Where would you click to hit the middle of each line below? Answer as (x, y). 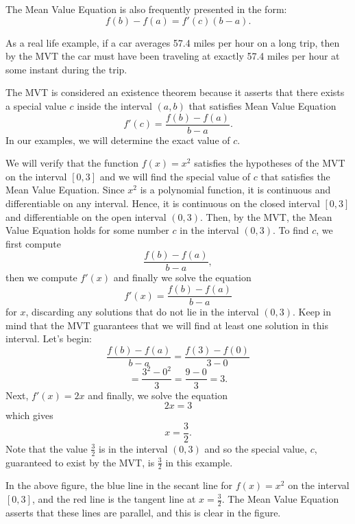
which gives (29, 415)
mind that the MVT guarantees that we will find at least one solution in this (167, 325)
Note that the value (47, 448)
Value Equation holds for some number (87, 230)
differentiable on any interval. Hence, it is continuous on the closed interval (163, 203)
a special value (36, 105)
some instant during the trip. (66, 69)
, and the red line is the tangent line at (114, 499)
